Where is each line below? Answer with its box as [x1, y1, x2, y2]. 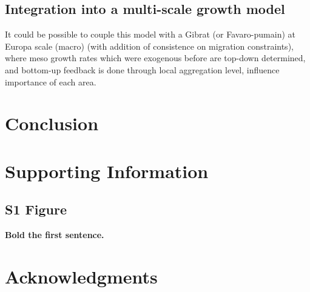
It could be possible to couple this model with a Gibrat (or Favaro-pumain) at [5, 28, 295, 41]
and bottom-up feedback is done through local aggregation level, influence [5, 63, 280, 76]
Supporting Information [5, 158, 209, 183]
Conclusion [5, 111, 99, 136]
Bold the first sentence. [5, 228, 104, 241]
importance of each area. [5, 75, 96, 88]
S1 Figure [5, 200, 67, 219]
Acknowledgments [5, 264, 158, 288]
